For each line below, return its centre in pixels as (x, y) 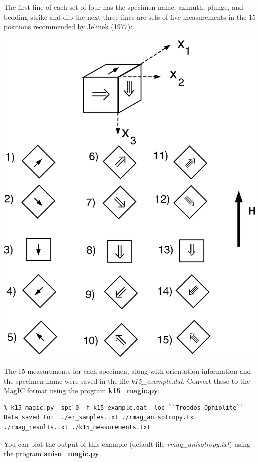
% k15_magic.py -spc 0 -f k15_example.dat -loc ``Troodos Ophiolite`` (124, 408)
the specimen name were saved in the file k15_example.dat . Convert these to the (127, 381)
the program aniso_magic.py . (53, 454)
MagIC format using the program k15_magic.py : (82, 391)
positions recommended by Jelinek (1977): (68, 26)
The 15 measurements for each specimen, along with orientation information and (128, 371)
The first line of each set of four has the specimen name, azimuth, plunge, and (124, 7)
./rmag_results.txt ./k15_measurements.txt (77, 427)
